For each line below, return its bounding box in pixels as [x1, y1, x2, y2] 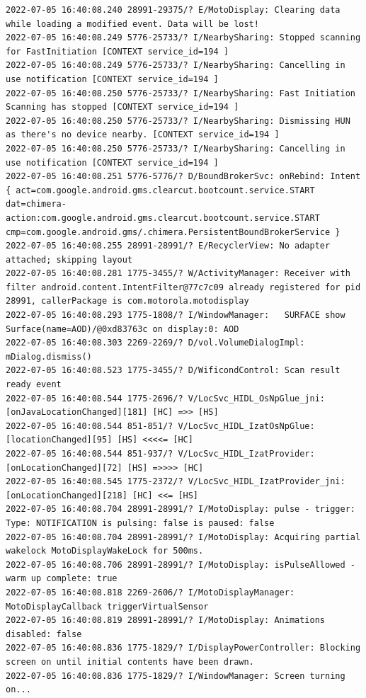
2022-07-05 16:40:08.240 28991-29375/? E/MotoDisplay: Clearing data [6, 5, 341, 15]
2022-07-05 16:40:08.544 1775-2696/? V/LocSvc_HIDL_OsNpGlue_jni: [6, 393, 326, 404]
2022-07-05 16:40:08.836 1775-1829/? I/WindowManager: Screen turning [6, 670, 345, 681]
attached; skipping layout [6, 254, 132, 265]
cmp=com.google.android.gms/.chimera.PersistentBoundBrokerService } [6, 227, 341, 237]
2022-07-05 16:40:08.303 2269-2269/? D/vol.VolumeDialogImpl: [6, 338, 305, 348]
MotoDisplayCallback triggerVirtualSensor [6, 601, 209, 612]
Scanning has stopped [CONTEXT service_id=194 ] [6, 102, 239, 113]
